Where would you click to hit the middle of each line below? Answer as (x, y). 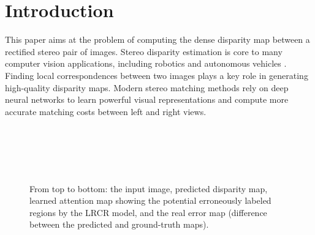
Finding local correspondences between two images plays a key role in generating (157, 75)
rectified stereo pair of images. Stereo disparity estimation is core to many (144, 51)
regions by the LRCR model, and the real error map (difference (148, 212)
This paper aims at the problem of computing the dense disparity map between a (157, 39)
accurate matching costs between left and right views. (106, 111)
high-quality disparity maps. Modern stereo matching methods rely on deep (147, 87)
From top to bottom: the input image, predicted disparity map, (149, 188)
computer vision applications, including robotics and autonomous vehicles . (146, 63)
